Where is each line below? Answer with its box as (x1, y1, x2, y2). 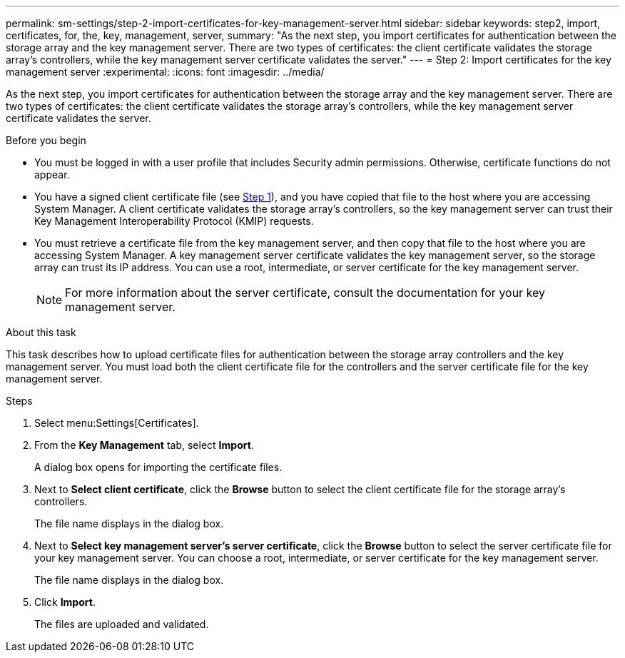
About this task (6, 326, 76, 338)
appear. (34, 168, 70, 181)
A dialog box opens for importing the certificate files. (34, 461, 283, 473)
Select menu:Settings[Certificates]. (34, 417, 199, 429)
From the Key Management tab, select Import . (34, 439, 254, 451)
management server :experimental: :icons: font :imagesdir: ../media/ (6, 66, 325, 78)
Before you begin (6, 134, 86, 146)
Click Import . (34, 596, 96, 608)
